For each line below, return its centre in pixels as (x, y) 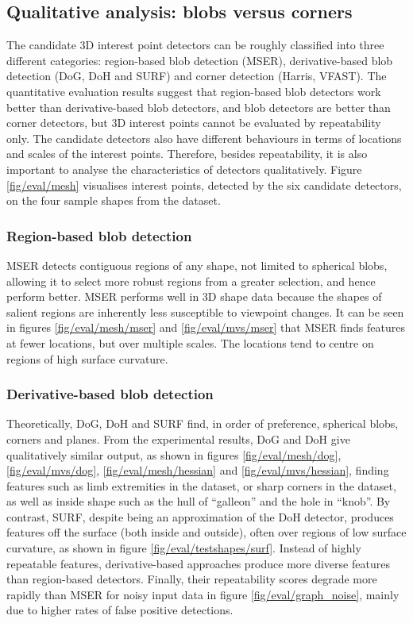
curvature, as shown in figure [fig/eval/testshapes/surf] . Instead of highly (184, 548)
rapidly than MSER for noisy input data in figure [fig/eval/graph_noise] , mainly (203, 594)
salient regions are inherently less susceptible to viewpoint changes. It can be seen (205, 311)
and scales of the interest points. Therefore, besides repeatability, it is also (187, 154)
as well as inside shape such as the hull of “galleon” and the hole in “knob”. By (199, 501)
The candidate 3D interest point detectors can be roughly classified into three (195, 45)
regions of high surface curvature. (87, 358)
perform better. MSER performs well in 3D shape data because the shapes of (194, 296)
